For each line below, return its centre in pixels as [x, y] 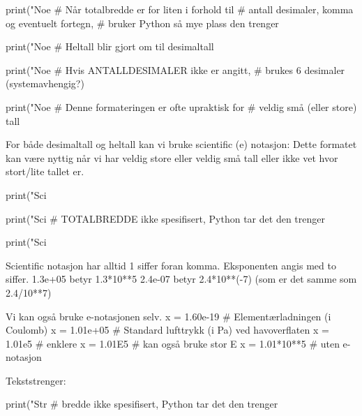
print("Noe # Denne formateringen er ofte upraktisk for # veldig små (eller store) [181, 106]
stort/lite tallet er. [45, 171]
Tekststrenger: [36, 380]
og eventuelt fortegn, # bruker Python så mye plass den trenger [142, 23]
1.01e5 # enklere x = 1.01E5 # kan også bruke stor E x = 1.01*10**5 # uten [173, 343]
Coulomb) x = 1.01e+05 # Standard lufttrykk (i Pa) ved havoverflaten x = [167, 330]
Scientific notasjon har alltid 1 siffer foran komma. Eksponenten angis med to [171, 265]
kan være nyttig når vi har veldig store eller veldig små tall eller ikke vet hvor [172, 157]
